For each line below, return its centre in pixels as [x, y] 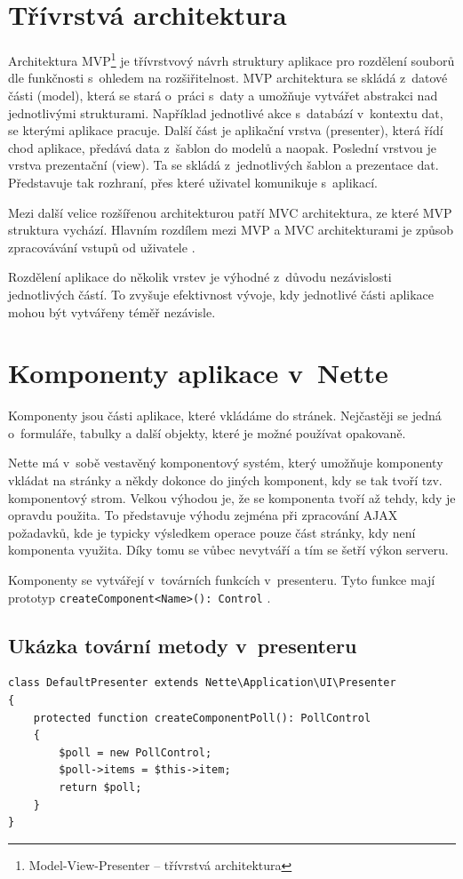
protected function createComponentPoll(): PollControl [202, 718]
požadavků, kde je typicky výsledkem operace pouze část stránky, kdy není [212, 532]
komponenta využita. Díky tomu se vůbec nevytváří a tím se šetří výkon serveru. [228, 550]
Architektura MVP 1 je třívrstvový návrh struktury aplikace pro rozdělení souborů [231, 59]
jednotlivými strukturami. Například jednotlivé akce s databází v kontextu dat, [226, 112]
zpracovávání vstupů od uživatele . [102, 247]
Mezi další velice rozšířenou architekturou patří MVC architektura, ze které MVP [230, 212]
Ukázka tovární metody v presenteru [183, 645]
